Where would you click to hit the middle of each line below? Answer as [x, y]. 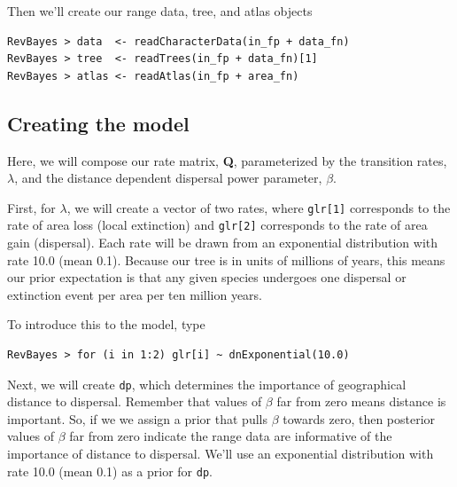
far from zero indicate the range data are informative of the [231, 436]
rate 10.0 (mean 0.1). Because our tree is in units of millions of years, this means [226, 259]
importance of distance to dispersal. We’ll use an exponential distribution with [221, 454]
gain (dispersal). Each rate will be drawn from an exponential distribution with [223, 243]
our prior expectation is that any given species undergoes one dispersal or [207, 277]
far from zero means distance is [361, 401]
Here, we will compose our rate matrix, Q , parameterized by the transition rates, [227, 160]
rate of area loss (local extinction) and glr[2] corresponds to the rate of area [217, 225]
